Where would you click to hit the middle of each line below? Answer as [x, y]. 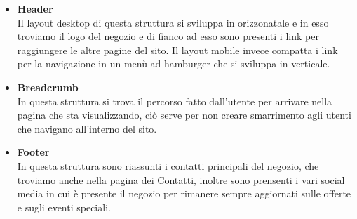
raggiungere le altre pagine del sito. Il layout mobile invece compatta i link [177, 49]
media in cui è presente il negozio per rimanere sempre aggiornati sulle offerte [184, 193]
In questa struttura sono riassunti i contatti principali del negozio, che [168, 165]
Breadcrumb [48, 87]
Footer [33, 152]
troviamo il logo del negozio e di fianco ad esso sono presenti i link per [168, 36]
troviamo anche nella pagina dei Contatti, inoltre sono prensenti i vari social [181, 179]
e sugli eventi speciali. [64, 207]
